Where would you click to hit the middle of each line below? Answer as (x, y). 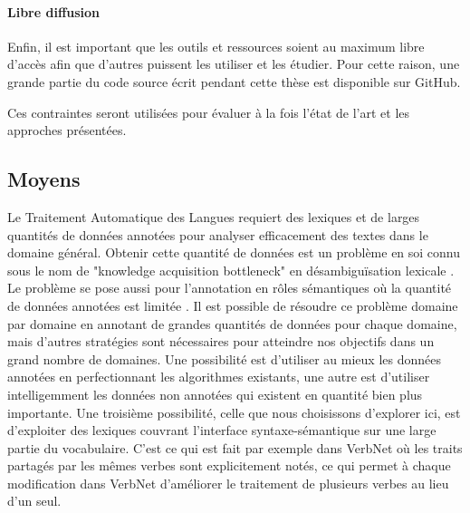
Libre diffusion (54, 11)
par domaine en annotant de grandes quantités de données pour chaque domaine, (232, 323)
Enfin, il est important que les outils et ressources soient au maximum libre (216, 46)
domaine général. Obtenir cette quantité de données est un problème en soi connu (234, 252)
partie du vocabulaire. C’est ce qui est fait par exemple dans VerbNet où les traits (235, 447)
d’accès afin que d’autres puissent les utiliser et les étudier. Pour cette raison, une (234, 64)
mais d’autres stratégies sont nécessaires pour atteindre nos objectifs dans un (221, 341)
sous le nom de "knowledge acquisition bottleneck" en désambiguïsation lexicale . (231, 270)
